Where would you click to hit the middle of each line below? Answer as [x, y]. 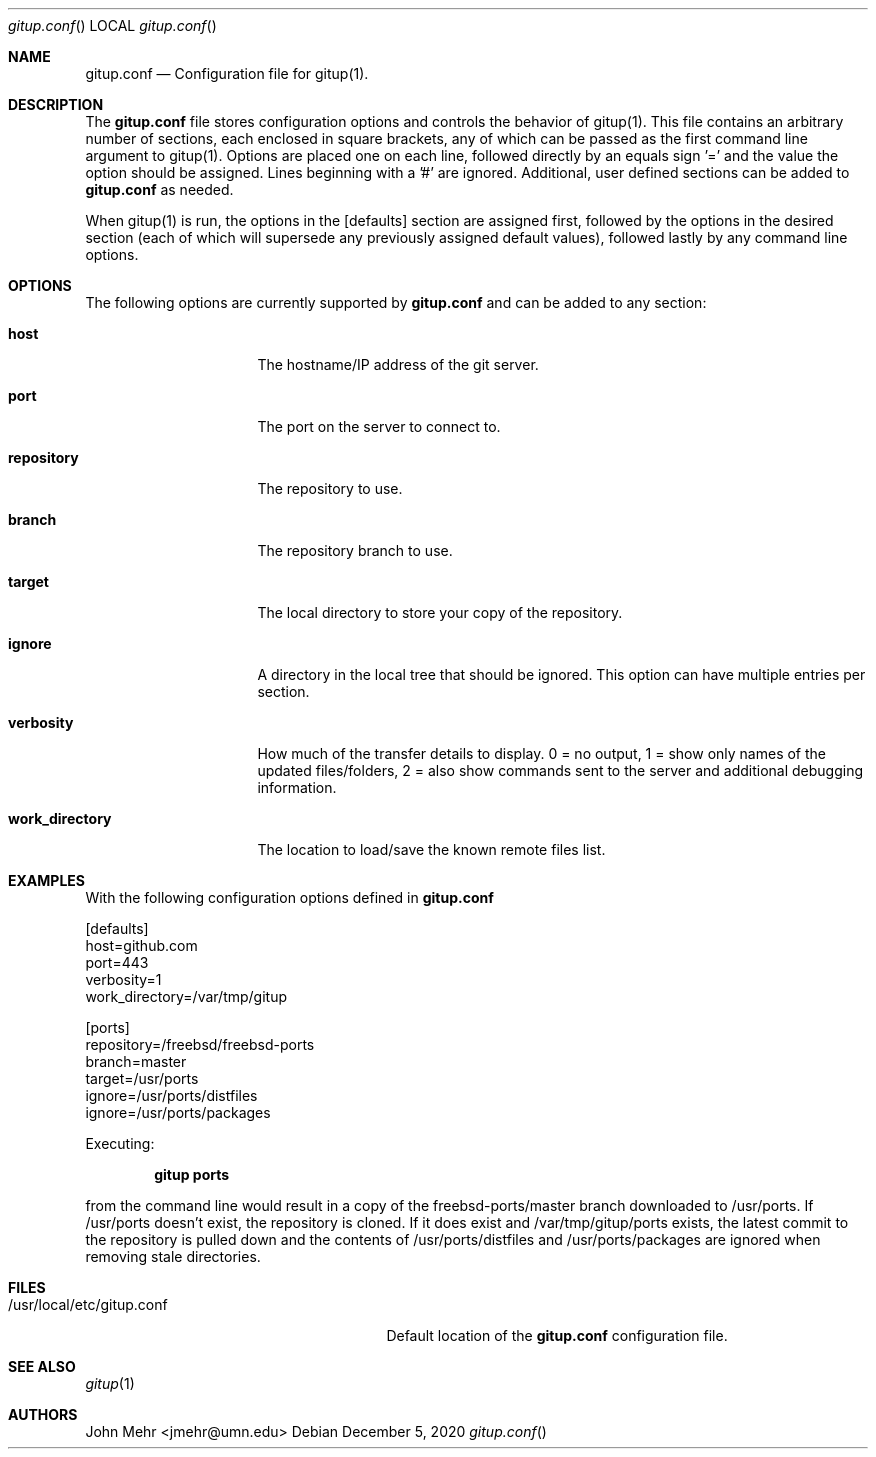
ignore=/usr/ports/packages [178, 1112]
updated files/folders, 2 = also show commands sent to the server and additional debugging [560, 770]
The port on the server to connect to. [379, 426]
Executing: [120, 1143]
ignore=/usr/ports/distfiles [171, 1095]
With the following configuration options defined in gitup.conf [289, 897]
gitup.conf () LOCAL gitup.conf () [112, 25]
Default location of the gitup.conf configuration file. [557, 1335]
